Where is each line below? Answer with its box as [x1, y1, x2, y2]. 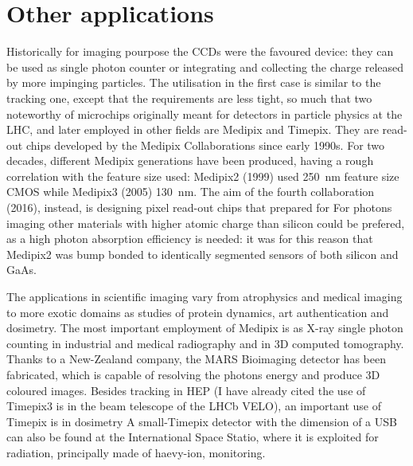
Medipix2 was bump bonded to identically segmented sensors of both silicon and [6, 245, 399, 262]
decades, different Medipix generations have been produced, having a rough [6, 152, 374, 169]
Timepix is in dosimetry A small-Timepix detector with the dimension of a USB [6, 413, 397, 429]
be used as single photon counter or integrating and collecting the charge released [6, 58, 404, 75]
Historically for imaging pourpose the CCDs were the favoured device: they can [6, 43, 394, 60]
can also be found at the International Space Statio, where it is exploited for [6, 429, 379, 445]
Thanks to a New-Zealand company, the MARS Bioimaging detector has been [6, 350, 386, 367]
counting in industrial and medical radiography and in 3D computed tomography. [6, 335, 404, 351]
